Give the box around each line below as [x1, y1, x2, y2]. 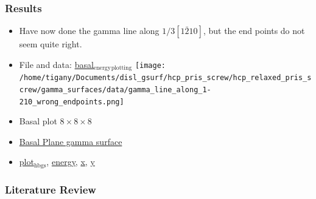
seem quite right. [19, 38, 82, 50]
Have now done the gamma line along [19, 24, 160, 37]
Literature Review [5, 181, 96, 197]
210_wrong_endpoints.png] [19, 97, 124, 106]
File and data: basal [19, 58, 94, 70]
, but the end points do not [203, 24, 305, 37]
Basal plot [19, 115, 57, 127]
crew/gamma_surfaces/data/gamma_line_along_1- [19, 85, 211, 94]
